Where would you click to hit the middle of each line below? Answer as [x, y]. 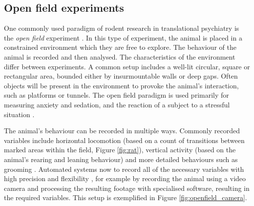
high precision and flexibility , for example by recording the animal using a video [125, 178]
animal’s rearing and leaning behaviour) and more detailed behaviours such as [121, 159]
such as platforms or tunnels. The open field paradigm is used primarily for [116, 95]
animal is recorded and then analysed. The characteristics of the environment [120, 56]
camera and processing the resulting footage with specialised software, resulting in [127, 188]
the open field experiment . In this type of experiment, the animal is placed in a [123, 37]
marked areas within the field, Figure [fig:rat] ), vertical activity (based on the [120, 150]
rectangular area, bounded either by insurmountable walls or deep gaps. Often [121, 76]
